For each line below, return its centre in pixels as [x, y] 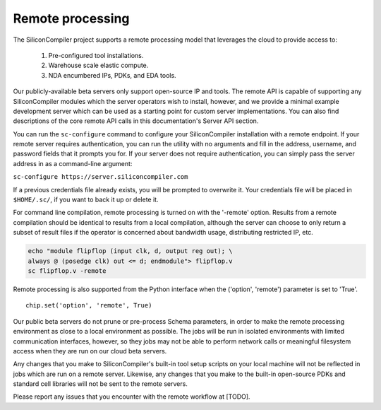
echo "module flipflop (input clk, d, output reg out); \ [130, 251]
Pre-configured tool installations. [96, 55]
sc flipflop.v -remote [67, 271]
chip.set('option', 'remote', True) [89, 305]
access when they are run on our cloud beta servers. [90, 351]
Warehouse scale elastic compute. [98, 65]
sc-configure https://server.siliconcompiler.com [101, 177]
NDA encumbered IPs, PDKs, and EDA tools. [112, 75]
